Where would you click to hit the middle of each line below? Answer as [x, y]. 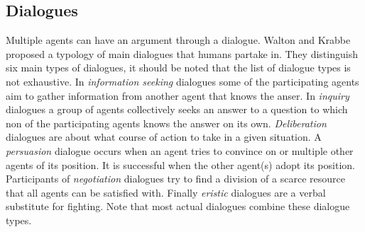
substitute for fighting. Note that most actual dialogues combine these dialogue [178, 206]
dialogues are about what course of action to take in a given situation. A [164, 137]
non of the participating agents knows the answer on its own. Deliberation [166, 123]
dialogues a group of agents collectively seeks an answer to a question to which [177, 109]
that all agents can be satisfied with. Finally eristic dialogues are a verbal [166, 192]
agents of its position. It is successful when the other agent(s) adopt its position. [180, 164]
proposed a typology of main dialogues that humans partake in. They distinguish [182, 53]
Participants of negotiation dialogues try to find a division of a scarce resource [175, 179]
